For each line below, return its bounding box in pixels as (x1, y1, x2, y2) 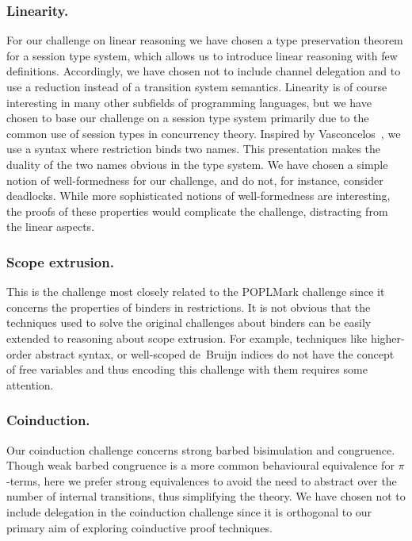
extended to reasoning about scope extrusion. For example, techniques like (6, 329, 368, 346)
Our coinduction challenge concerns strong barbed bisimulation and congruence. (6, 441, 395, 458)
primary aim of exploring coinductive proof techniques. (6, 519, 273, 535)
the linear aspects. (6, 218, 95, 235)
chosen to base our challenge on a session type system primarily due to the (6, 109, 369, 126)
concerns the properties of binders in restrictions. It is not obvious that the (6, 298, 371, 315)
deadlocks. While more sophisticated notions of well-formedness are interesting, (6, 187, 391, 204)
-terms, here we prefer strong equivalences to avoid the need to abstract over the (6, 472, 397, 489)
